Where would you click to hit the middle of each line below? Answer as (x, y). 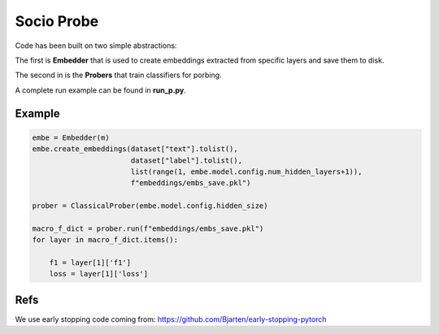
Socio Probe (57, 21)
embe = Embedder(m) (71, 137)
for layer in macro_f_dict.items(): (105, 240)
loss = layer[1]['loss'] (99, 274)
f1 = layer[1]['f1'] (90, 263)
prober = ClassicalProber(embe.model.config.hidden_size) (150, 206)
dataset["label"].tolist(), (187, 160)
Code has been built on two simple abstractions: (96, 46)
